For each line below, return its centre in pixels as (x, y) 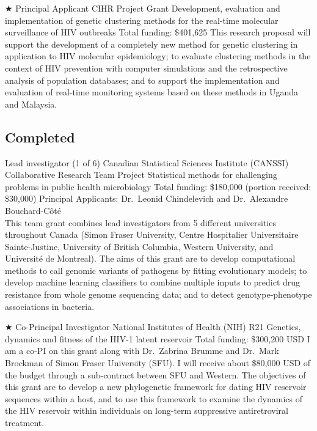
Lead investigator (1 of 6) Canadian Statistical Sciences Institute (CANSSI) (147, 162)
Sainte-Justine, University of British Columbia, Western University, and (139, 246)
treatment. (25, 423)
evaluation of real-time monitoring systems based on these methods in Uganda (152, 92)
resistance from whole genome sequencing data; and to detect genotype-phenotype (158, 294)
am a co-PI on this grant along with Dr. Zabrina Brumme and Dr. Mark (142, 351)
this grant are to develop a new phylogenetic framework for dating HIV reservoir (156, 387)
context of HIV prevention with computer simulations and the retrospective (146, 68)
